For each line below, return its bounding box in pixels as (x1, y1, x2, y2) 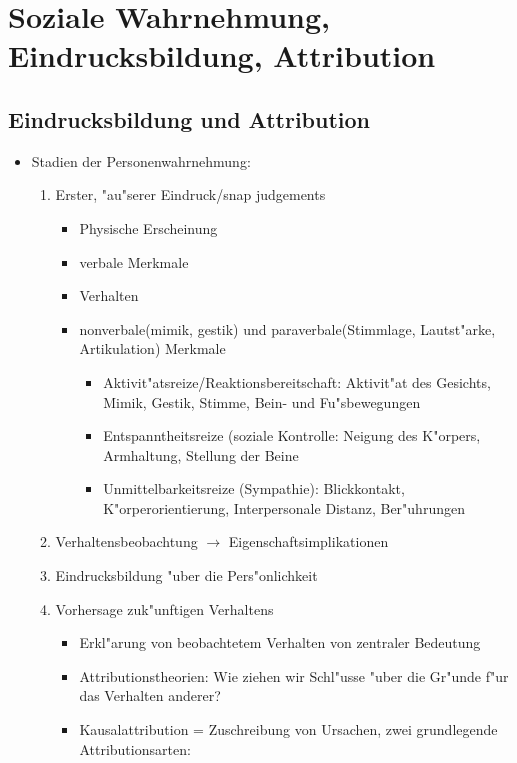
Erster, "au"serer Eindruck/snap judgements (55, 184, 326, 205)
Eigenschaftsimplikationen (228, 531, 389, 552)
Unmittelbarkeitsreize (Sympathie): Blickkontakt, (103, 478, 405, 499)
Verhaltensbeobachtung (55, 531, 198, 552)
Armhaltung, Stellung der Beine (103, 444, 299, 465)
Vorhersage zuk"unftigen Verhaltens (55, 598, 274, 619)
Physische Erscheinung (79, 217, 218, 238)
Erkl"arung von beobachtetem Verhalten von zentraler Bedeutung (79, 632, 481, 653)
